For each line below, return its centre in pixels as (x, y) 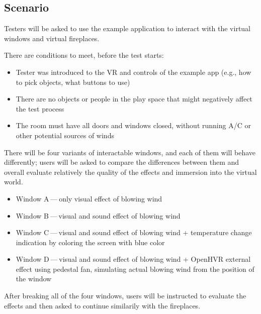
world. (14, 182)
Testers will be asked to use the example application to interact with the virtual (127, 28)
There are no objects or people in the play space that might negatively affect (134, 99)
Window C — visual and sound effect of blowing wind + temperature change (134, 232)
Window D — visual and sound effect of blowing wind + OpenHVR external (133, 259)
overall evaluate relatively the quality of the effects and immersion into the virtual (130, 172)
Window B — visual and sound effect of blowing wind (98, 215)
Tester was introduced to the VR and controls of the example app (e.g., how (134, 72)
